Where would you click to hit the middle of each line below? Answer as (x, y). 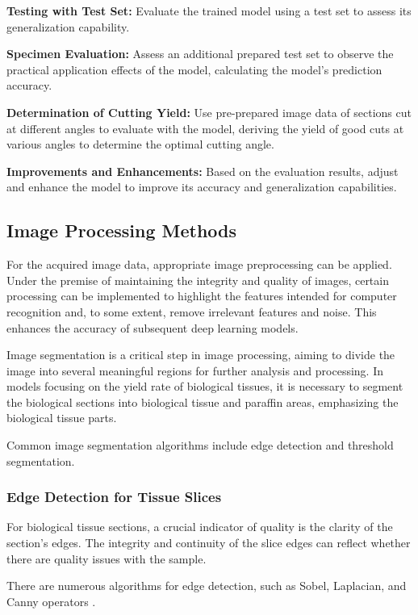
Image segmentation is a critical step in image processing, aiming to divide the (201, 355)
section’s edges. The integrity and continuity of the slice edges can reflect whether (209, 543)
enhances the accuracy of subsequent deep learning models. (153, 327)
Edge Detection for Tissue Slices (114, 497)
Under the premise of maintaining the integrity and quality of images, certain (198, 280)
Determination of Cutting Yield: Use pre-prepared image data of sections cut (209, 112)
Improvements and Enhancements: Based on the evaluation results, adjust (203, 171)
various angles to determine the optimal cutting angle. (140, 144)
